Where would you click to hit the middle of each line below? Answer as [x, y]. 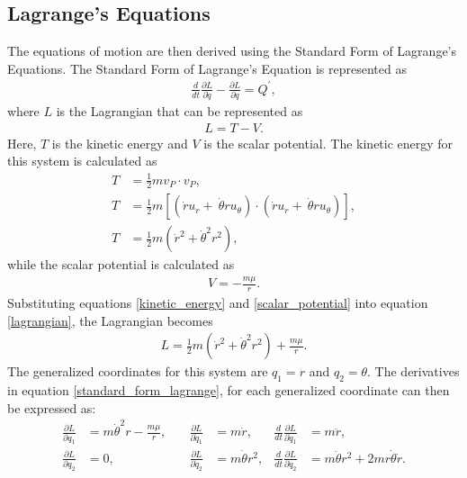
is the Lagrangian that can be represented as [180, 111]
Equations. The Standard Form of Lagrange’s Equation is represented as [207, 68]
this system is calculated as [82, 161]
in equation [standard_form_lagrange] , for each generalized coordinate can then [229, 390]
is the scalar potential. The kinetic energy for [328, 143]
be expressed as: [52, 407]
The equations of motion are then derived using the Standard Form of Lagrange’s [232, 51]
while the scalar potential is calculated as [121, 264]
